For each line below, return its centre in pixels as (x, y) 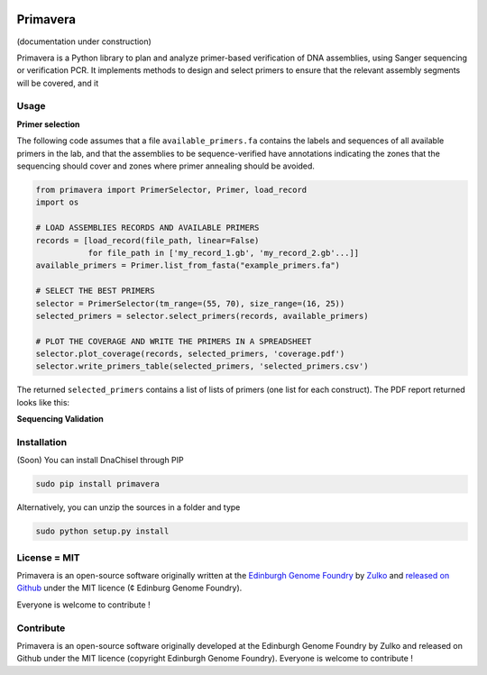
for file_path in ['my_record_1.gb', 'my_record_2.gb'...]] (224, 253)
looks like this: (43, 402)
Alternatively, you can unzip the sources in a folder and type (129, 507)
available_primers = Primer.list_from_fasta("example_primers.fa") (188, 265)
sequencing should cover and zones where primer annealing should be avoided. (166, 166)
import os (57, 202)
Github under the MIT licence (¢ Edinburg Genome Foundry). (129, 588)
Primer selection (48, 124)
